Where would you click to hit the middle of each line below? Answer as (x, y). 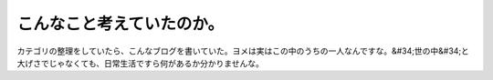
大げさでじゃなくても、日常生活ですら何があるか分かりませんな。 (141, 63)
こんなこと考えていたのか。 (121, 24)
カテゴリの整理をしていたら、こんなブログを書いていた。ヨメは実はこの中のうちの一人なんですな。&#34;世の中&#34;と (243, 51)
